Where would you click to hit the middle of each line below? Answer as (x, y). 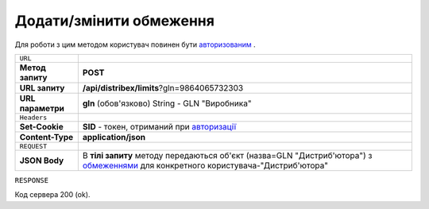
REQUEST (33, 146)
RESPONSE (32, 180)
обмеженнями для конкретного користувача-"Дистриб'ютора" (205, 165)
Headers (33, 117)
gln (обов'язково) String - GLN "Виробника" (167, 103)
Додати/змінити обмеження (114, 21)
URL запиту (42, 87)
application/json (114, 137)
